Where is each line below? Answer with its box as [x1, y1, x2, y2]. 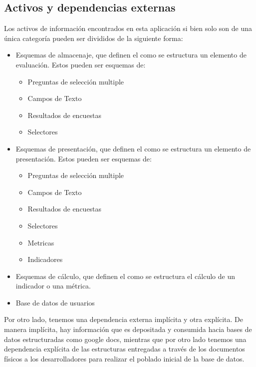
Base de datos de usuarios [15, 297, 95, 307]
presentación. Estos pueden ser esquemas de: [15, 153, 152, 163]
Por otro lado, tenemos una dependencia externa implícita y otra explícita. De [4, 314, 243, 324]
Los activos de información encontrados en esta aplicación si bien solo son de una [4, 23, 252, 33]
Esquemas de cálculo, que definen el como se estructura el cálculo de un [15, 270, 235, 281]
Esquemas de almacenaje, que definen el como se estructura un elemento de [15, 49, 247, 60]
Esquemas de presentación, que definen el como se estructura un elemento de [15, 143, 251, 153]
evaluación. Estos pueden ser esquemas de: [15, 59, 146, 69]
